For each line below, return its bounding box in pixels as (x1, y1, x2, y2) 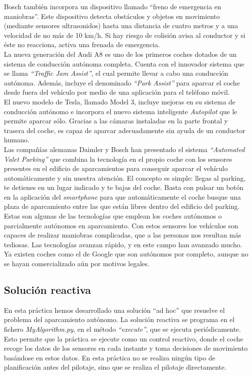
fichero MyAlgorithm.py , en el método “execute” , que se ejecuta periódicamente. (4, 324, 241, 334)
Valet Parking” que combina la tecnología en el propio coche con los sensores (4, 153, 232, 164)
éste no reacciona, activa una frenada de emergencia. (4, 39, 160, 50)
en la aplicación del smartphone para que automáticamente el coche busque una (4, 191, 241, 202)
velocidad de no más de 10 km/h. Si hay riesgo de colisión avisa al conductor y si (4, 30, 246, 40)
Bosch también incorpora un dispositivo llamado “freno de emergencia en (4, 1, 221, 11)
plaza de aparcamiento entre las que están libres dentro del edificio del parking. (4, 201, 240, 211)
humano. (4, 135, 30, 145)
